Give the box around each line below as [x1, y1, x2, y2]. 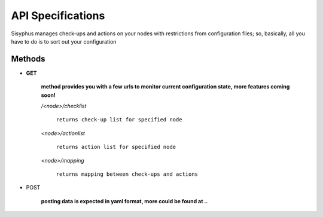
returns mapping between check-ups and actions [56, 170, 199, 178]
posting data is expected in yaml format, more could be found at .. [41, 197, 208, 204]
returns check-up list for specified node [56, 117, 182, 123]
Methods [11, 54, 45, 64]
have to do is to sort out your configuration [11, 38, 117, 45]
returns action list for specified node [56, 143, 176, 151]
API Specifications [11, 9, 105, 22]
